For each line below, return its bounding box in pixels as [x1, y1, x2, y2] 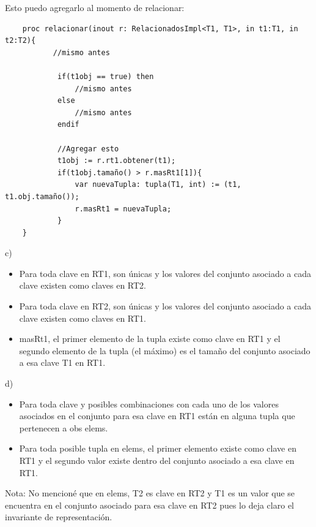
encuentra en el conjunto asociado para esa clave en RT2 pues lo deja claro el [5, 498, 294, 511]
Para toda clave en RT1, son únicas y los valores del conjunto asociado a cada [19, 267, 311, 279]
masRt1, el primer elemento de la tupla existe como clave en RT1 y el [19, 332, 281, 345]
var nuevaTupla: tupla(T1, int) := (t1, [75, 180, 241, 189]
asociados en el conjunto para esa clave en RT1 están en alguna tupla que [19, 409, 295, 422]
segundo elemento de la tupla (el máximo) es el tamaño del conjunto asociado [19, 344, 310, 357]
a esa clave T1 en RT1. [19, 356, 106, 369]
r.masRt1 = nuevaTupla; [75, 204, 172, 213]
